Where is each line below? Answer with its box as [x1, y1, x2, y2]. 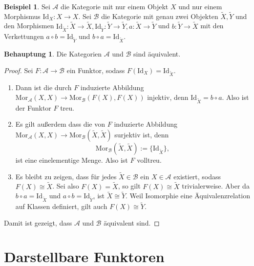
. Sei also [52, 181, 79, 191]
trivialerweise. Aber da [182, 181, 250, 191]
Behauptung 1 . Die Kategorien [4, 49, 102, 59]
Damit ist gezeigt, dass [4, 218, 72, 228]
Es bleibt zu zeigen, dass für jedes [15, 171, 117, 181]
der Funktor [15, 102, 51, 113]
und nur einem [178, 1, 222, 11]
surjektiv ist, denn [114, 130, 169, 139]
